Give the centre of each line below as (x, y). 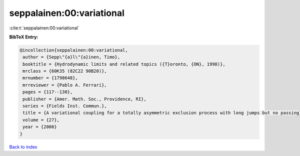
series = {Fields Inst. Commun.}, (65, 106)
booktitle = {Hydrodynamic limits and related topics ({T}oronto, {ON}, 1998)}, (124, 64)
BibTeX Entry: (24, 37)
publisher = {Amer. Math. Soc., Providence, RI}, (85, 99)
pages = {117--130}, (48, 92)
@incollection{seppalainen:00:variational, (74, 50)
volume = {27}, (41, 120)
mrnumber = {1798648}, (50, 78)
